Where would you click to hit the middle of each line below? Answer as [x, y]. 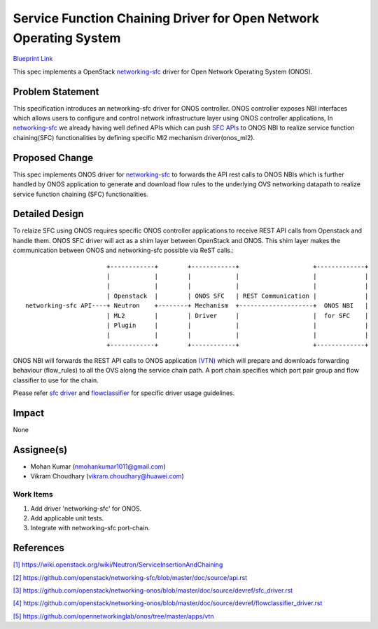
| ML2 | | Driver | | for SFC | [237, 316]
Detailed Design [48, 214]
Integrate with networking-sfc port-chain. [90, 528]
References [38, 548]
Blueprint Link [33, 59]
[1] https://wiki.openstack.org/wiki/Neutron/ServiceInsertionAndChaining [118, 565]
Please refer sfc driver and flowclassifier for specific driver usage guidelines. [124, 393]
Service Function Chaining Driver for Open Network [166, 18]
